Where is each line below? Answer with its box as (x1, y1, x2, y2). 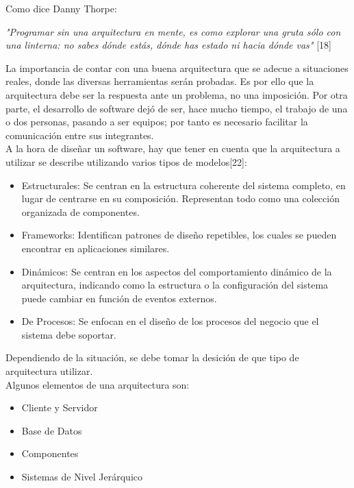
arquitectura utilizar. (5, 364, 93, 378)
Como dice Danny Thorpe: (5, 1, 117, 15)
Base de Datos (21, 423, 82, 437)
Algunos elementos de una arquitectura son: (5, 377, 190, 391)
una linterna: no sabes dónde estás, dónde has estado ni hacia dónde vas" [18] (5, 38, 331, 52)
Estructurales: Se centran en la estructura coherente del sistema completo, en (21, 178, 346, 192)
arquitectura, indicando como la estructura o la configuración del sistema (21, 278, 329, 292)
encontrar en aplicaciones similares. (21, 241, 170, 255)
